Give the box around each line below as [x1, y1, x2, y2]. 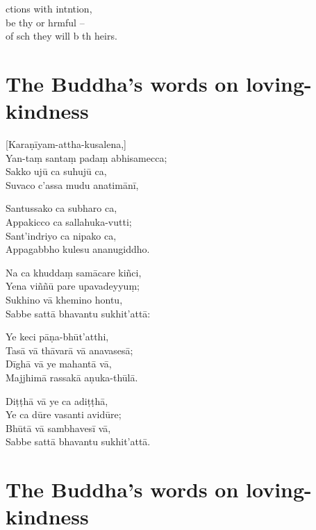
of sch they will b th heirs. [6, 28, 117, 43]
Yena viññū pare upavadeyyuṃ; [6, 279, 140, 293]
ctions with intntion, [6, 1, 92, 15]
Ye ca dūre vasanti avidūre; [6, 407, 122, 422]
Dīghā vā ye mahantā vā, [6, 356, 112, 371]
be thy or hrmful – [6, 15, 85, 29]
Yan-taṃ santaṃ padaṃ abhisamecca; [6, 150, 167, 165]
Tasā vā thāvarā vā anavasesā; [6, 342, 133, 357]
